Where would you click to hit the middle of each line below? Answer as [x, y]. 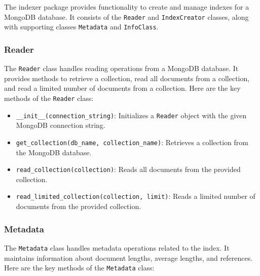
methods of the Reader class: [49, 98]
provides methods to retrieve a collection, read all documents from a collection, [127, 78]
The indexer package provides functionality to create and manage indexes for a [127, 7]
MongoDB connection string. [61, 125]
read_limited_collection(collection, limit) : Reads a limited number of [136, 196]
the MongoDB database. [54, 152]
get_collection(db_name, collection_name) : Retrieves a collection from [132, 142]
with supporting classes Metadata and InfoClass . [81, 27]
